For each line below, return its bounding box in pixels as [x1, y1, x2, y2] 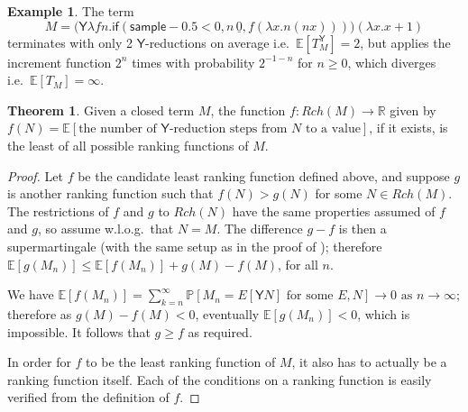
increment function [7, 52, 112, 71]
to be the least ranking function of [86, 352, 276, 371]
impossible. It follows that [7, 322, 151, 341]
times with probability [132, 52, 255, 71]
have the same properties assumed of [232, 201, 436, 220]
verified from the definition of [7, 388, 170, 407]
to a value [305, 123, 361, 136]
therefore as [7, 304, 72, 323]
